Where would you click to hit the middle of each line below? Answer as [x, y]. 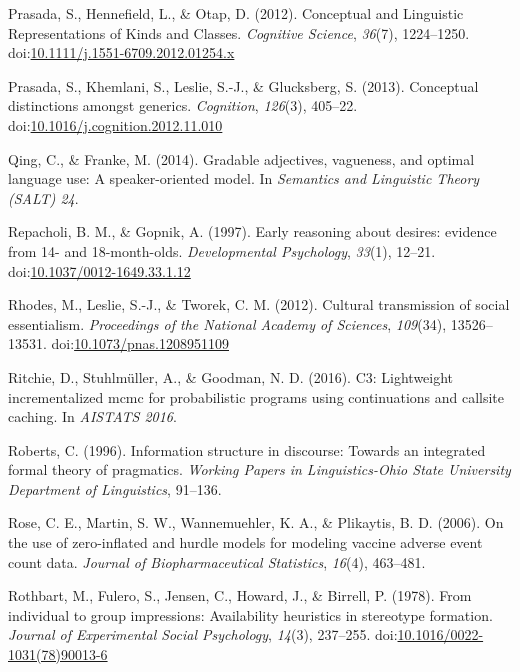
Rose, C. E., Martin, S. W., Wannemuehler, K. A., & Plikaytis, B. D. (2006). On [256, 522]
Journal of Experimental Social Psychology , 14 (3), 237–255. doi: [203, 634]
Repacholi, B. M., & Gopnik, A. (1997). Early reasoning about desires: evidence [252, 231]
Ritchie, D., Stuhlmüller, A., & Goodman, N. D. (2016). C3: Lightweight [231, 376]
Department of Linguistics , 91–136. [115, 488]
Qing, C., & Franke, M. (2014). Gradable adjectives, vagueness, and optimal [241, 158]
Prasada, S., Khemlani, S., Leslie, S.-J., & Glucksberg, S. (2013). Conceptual [243, 85]
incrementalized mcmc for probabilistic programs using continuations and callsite [256, 396]
